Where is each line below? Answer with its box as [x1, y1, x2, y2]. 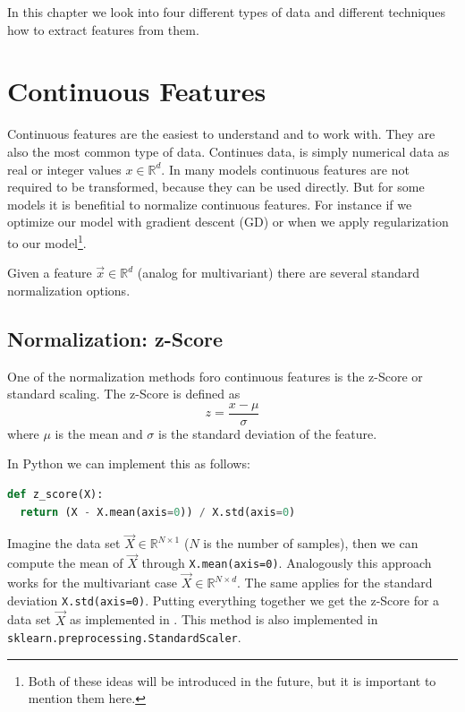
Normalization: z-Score [7, 324, 223, 352]
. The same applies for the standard [237, 573, 433, 592]
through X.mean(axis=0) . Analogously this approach [141, 553, 432, 572]
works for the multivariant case [7, 573, 178, 592]
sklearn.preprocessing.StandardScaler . [7, 628, 241, 647]
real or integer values [7, 159, 122, 178]
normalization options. [7, 280, 131, 299]
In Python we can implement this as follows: [7, 454, 250, 473]
